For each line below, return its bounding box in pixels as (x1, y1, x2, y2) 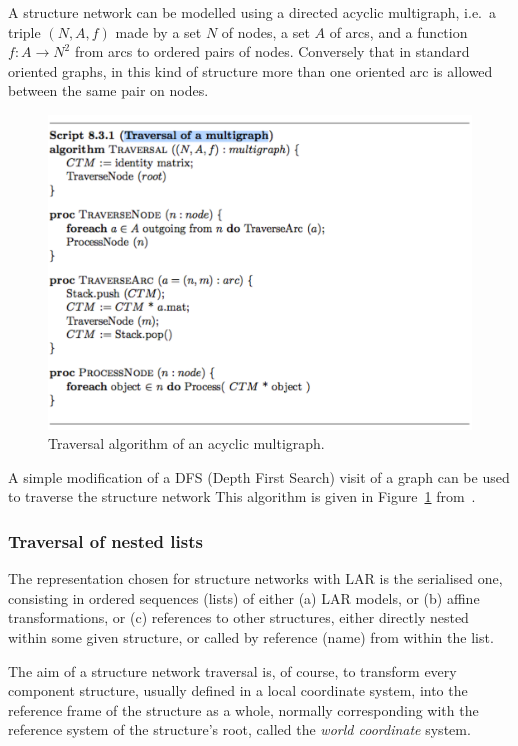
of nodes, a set (221, 21, 310, 42)
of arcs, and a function (329, 21, 468, 42)
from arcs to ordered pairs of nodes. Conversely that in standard (74, 41, 470, 62)
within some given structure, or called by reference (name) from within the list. (8, 626, 494, 647)
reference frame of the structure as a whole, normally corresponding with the (8, 699, 479, 720)
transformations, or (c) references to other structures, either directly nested (8, 607, 469, 628)
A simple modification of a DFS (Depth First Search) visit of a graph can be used (8, 466, 510, 487)
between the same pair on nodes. (8, 80, 209, 101)
